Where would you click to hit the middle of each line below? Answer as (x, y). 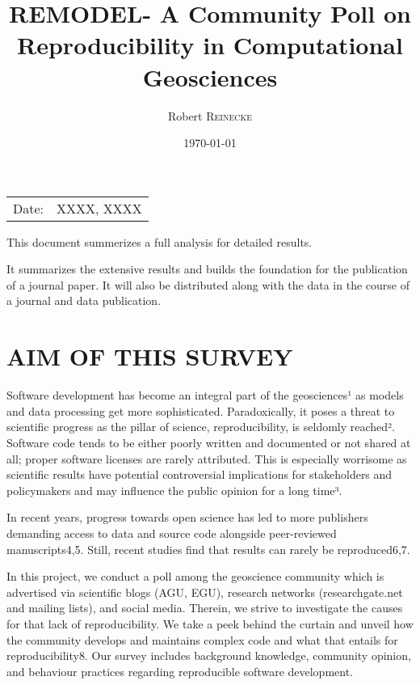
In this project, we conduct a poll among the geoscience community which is (195, 576)
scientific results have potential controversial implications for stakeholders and (199, 474)
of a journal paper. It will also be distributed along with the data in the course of (208, 284)
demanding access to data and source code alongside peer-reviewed (172, 533)
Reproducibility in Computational (210, 45)
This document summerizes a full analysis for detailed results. (160, 241)
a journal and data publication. (84, 300)
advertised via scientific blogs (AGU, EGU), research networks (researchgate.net (205, 592)
